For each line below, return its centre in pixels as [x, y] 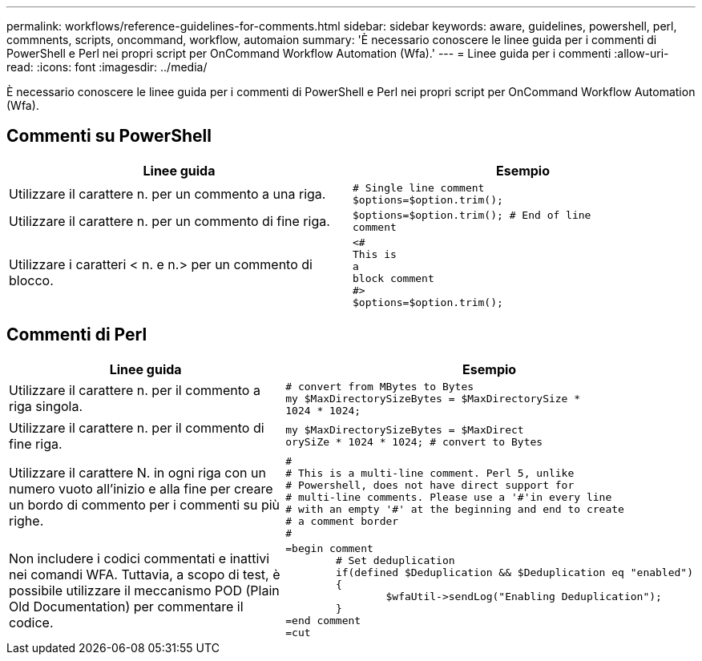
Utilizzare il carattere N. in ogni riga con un [137, 473]
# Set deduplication [395, 560]
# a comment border [342, 521]
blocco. [31, 280]
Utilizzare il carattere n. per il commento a [135, 391]
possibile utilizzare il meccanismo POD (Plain [144, 590]
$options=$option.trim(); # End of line [472, 215]
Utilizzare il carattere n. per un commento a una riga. [167, 193]
